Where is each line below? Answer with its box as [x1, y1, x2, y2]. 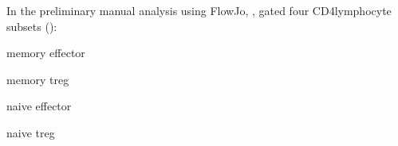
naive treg [6, 124, 55, 140]
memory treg [6, 71, 69, 87]
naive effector [6, 98, 72, 114]
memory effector [6, 44, 85, 61]
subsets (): [6, 17, 57, 34]
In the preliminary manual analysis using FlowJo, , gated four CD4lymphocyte [6, 2, 392, 18]
